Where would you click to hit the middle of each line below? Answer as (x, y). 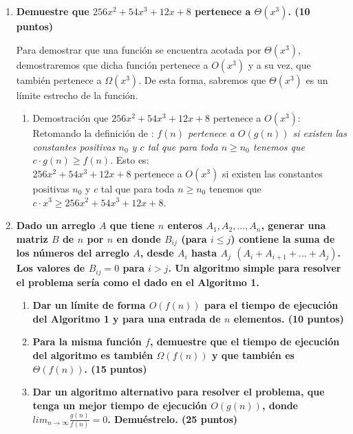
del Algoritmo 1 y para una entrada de (127, 318)
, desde (157, 253)
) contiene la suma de (283, 238)
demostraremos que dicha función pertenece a (112, 64)
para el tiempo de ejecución (271, 305)
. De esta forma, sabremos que (202, 79)
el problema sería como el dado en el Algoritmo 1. (138, 282)
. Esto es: (130, 160)
